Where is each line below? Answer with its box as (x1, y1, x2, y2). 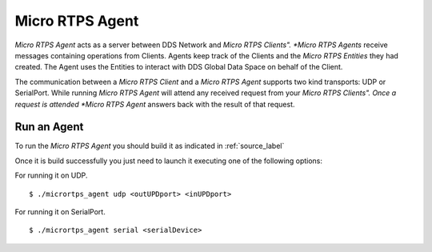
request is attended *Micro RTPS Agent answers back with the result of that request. (14, 99, 295, 109)
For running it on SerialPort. (14, 206, 106, 216)
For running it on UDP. (14, 170, 88, 180)
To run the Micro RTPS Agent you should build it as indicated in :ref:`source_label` (14, 141, 285, 151)
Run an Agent (14, 120, 84, 134)
